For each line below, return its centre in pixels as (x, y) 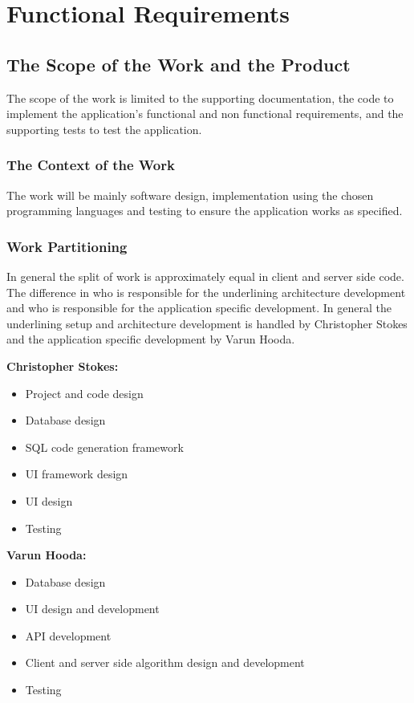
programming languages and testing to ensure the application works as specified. (205, 211)
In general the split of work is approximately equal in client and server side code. (205, 276)
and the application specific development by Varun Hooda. (151, 339)
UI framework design (77, 474)
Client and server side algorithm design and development (165, 662)
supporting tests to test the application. (104, 129)
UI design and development (92, 609)
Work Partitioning (67, 246)
